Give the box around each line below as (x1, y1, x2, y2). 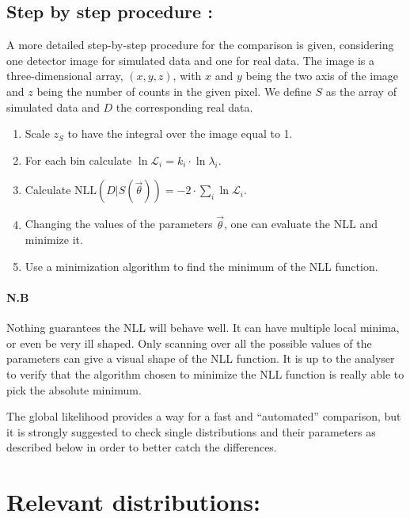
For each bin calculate (25, 151, 132, 168)
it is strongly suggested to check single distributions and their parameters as (6, 423, 376, 440)
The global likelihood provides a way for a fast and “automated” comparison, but (6, 408, 401, 425)
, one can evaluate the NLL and (223, 215, 378, 232)
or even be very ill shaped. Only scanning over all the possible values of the (6, 334, 372, 351)
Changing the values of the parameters (25, 215, 213, 232)
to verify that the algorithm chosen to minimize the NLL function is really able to (6, 365, 404, 382)
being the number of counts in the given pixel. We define (36, 82, 312, 99)
